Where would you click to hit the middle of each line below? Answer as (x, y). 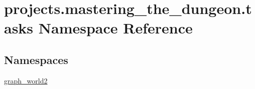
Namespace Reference (115, 28)
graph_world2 (26, 80)
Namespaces (36, 59)
